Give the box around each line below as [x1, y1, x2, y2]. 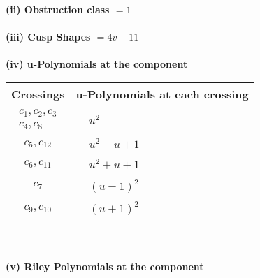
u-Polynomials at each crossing [75, 85, 249, 102]
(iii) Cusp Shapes [6, 29, 91, 44]
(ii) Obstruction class [6, 2, 110, 16]
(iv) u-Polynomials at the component [6, 57, 188, 71]
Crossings [11, 85, 65, 102]
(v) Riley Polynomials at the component [6, 259, 204, 273]
